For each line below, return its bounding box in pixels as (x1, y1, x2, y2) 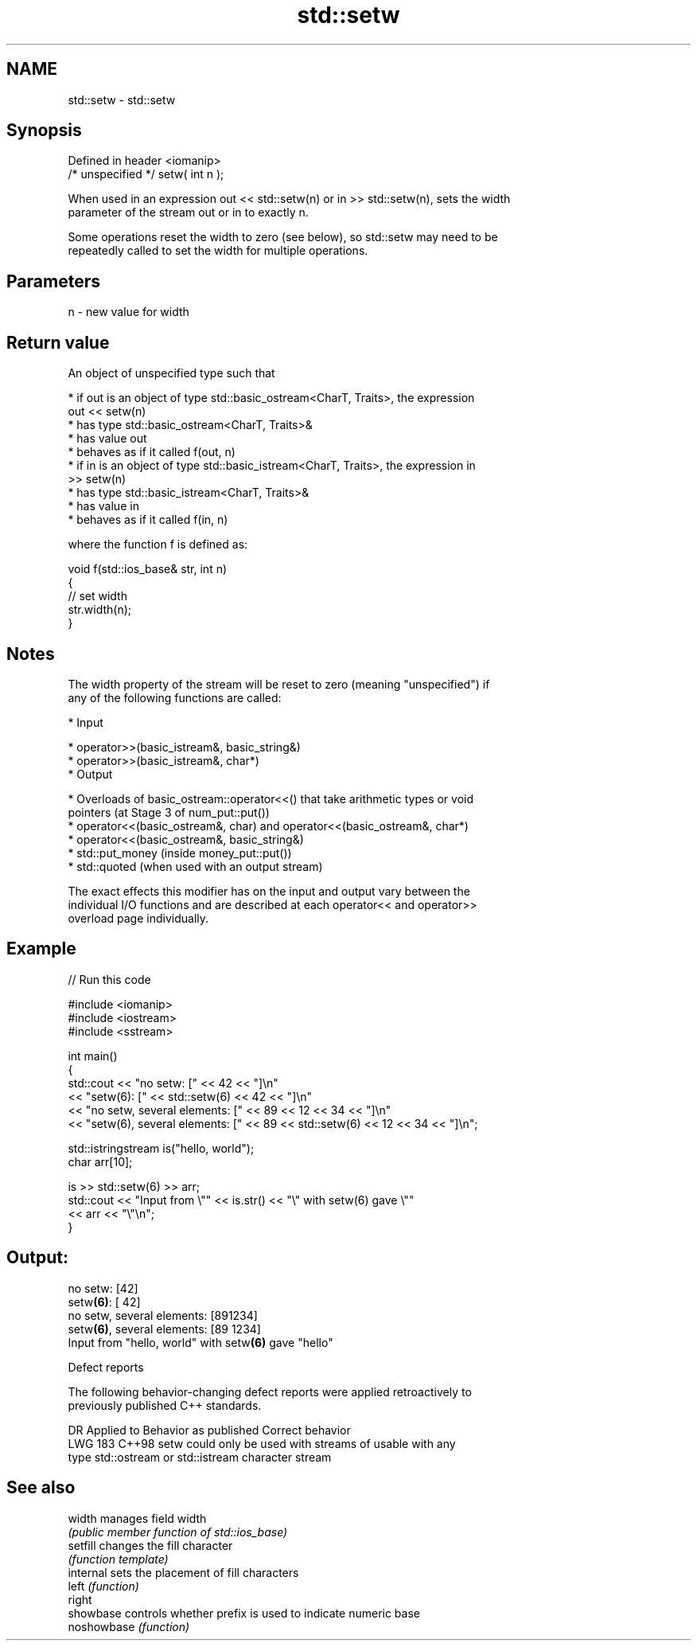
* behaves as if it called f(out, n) (68, 445, 236, 459)
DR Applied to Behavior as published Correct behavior (68, 1423, 351, 1437)
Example (6, 939, 76, 959)
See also (6, 1477, 76, 1498)
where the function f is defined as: (68, 537, 248, 552)
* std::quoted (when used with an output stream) (68, 859, 323, 873)
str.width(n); (68, 603, 131, 617)
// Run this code (68, 972, 151, 986)
